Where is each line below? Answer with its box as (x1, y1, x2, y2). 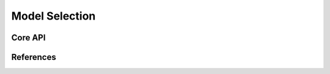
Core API (11, 32, 46, 43)
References (11, 52, 56, 62)
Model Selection (11, 9, 96, 23)
